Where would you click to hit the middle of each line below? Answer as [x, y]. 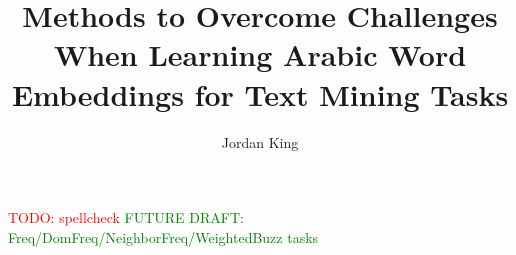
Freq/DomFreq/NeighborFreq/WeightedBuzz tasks [163, 236]
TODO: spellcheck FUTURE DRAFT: [126, 217]
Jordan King [260, 141]
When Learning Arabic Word [260, 54]
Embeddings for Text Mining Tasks [260, 93]
